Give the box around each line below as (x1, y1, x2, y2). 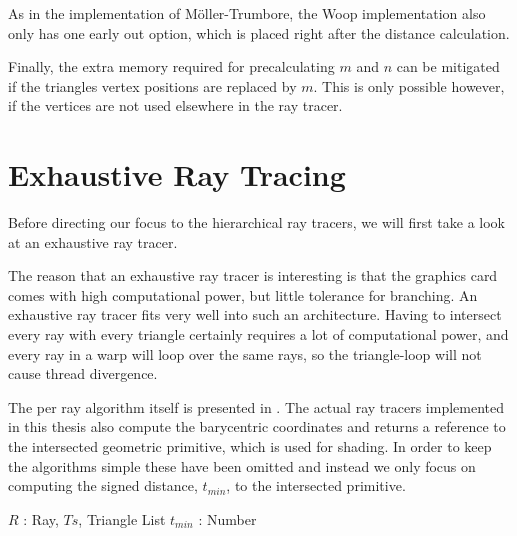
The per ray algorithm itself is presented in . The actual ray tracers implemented (8, 396, 504, 417)
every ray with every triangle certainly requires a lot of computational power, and (8, 324, 509, 345)
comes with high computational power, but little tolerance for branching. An (8, 284, 478, 305)
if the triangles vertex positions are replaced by (8, 75, 297, 96)
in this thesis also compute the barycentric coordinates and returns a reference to (8, 416, 506, 437)
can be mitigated (396, 56, 500, 77)
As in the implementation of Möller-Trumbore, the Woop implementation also (8, 3, 486, 23)
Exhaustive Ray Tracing (8, 154, 346, 195)
